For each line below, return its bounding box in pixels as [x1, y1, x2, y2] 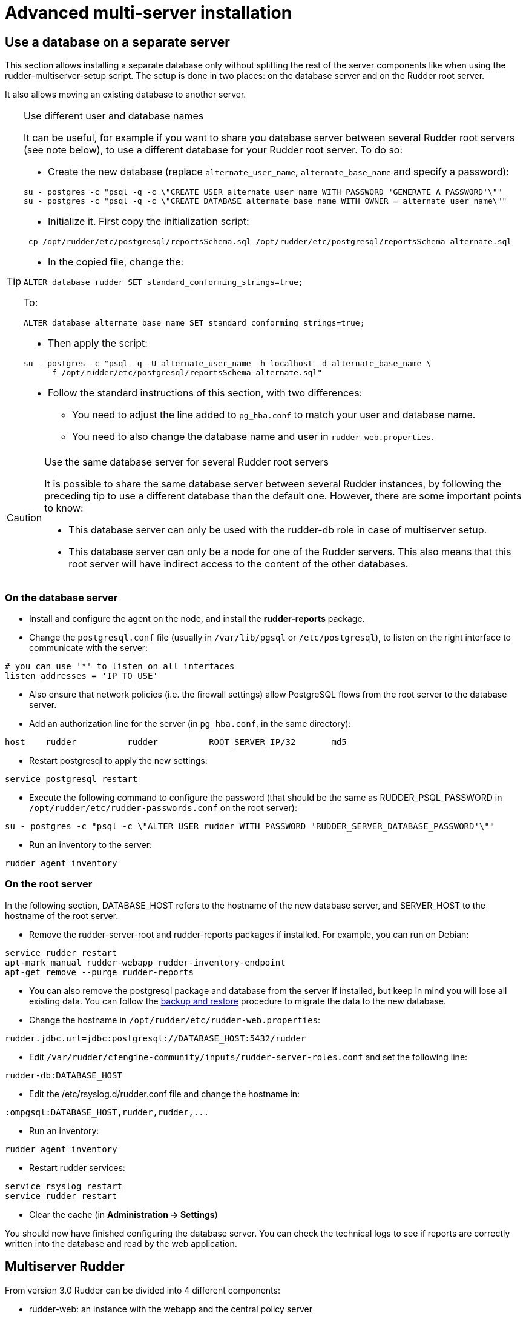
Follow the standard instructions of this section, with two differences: [48, 387, 363, 399]
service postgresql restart [5, 773, 138, 784]
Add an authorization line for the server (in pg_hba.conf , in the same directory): [29, 718, 351, 729]
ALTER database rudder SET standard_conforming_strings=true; [24, 278, 303, 287]
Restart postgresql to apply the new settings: [29, 755, 208, 766]
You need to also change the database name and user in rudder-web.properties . [72, 430, 434, 443]
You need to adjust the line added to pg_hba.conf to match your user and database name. [72, 409, 476, 421]
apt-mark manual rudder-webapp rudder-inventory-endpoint [5, 957, 286, 967]
